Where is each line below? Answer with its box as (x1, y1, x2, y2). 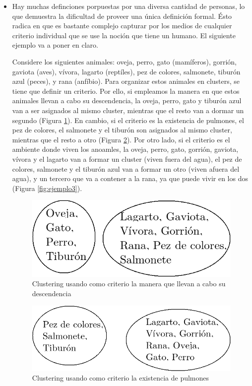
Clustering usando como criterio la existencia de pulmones (32, 373, 209, 383)
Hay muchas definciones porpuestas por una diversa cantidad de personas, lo (12, 1, 245, 11)
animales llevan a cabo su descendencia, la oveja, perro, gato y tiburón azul (12, 95, 242, 106)
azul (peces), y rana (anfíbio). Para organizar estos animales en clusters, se (12, 76, 240, 86)
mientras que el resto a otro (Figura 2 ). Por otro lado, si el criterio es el (12, 134, 230, 144)
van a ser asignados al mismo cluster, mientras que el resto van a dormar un (12, 105, 244, 115)
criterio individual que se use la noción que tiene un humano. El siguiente (12, 30, 236, 40)
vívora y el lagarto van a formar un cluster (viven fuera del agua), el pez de (12, 153, 242, 164)
